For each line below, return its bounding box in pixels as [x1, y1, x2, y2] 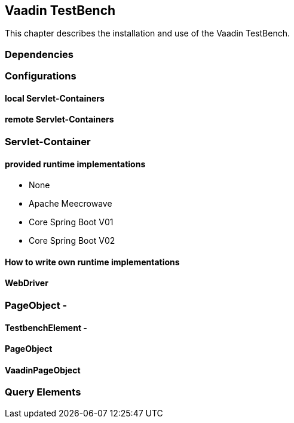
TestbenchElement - [5, 322, 87, 333]
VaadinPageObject [5, 364, 81, 375]
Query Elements [5, 386, 81, 399]
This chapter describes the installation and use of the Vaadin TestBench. [5, 28, 290, 39]
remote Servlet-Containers [5, 114, 114, 125]
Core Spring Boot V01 [29, 217, 114, 228]
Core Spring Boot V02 [29, 235, 115, 246]
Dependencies [5, 48, 74, 60]
